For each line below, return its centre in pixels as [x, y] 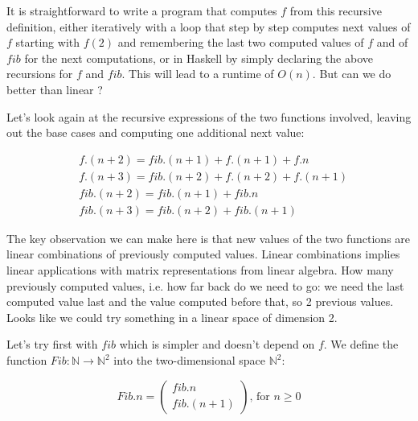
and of [392, 42]
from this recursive [336, 10]
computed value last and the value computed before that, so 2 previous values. [200, 301]
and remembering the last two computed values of [241, 42]
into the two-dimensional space [190, 360]
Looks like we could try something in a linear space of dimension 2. [172, 317]
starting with [48, 42]
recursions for [40, 74]
